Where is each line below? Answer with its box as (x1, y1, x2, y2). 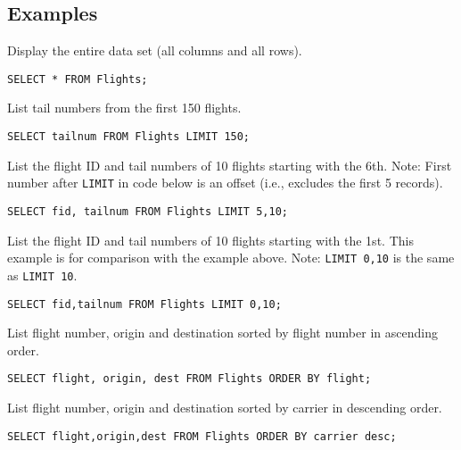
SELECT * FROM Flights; (7, 72, 148, 86)
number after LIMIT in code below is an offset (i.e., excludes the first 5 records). (7, 173, 443, 192)
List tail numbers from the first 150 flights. (7, 98, 242, 117)
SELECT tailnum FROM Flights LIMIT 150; (7, 130, 251, 144)
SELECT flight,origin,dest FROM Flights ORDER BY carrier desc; (7, 429, 397, 443)
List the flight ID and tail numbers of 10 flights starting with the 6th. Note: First (7, 155, 452, 174)
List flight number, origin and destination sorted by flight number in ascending (7, 323, 438, 342)
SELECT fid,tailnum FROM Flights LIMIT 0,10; (7, 297, 282, 311)
